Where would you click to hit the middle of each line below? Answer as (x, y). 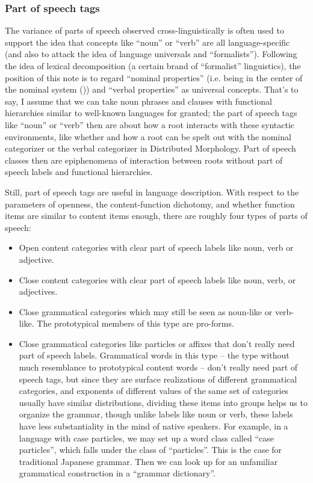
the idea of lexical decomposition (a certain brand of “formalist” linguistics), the (153, 66)
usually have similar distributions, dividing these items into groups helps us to (163, 402)
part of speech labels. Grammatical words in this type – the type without (154, 355)
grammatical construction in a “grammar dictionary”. (117, 473)
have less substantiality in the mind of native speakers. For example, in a (153, 426)
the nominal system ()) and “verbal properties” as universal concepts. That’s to (152, 89)
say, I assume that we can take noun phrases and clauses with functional (138, 101)
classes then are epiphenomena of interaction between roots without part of (144, 160)
